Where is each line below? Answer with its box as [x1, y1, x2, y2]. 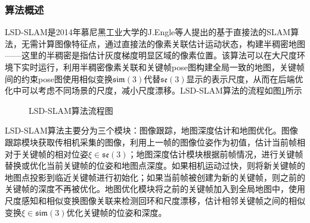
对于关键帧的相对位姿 [5, 147, 88, 160]
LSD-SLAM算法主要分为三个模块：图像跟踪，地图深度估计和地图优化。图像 [5, 124, 298, 137]
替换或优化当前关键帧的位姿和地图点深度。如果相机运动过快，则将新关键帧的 [5, 159, 305, 172]
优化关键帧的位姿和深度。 [66, 206, 167, 218]
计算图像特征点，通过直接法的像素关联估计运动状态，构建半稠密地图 [38, 37, 305, 49]
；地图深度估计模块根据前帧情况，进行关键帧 [128, 147, 303, 160]
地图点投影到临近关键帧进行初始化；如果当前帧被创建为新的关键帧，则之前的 [5, 171, 305, 183]
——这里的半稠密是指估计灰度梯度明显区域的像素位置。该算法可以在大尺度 [5, 49, 297, 61]
